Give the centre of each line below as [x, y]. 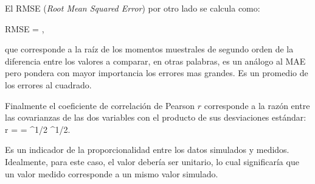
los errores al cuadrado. [48, 84]
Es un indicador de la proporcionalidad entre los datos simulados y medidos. [147, 150]
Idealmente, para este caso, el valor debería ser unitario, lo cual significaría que [152, 161]
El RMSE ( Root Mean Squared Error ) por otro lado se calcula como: [133, 8]
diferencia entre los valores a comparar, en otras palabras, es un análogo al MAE [155, 61]
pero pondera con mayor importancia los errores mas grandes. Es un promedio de [157, 73]
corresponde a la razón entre [257, 105]
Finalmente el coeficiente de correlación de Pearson [100, 105]
